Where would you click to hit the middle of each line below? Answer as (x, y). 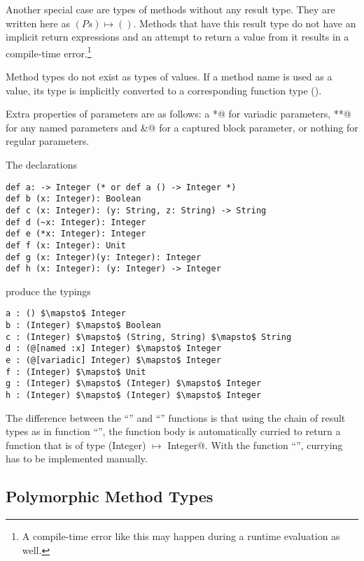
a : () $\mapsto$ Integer (66, 314)
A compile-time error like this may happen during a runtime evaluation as (181, 536)
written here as (38, 23)
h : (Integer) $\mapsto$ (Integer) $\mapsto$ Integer (134, 396)
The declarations (42, 164)
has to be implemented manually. (77, 459)
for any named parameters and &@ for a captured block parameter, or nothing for (182, 127)
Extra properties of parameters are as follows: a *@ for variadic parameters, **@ (178, 114)
